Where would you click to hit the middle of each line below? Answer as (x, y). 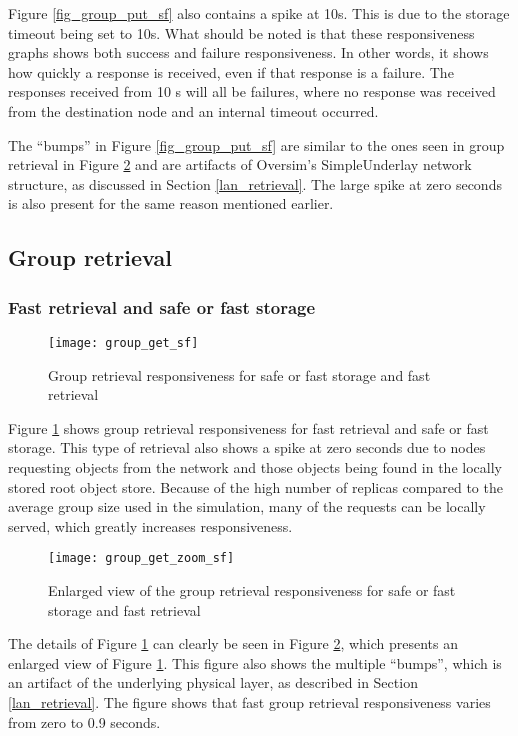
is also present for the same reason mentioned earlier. (171, 203)
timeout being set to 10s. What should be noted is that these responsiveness (241, 32)
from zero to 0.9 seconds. (84, 721)
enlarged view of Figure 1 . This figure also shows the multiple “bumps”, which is (255, 662)
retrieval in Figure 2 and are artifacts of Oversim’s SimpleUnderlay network (240, 164)
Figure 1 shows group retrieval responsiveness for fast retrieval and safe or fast (248, 427)
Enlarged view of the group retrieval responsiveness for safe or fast (252, 590)
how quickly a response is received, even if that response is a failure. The (231, 71)
